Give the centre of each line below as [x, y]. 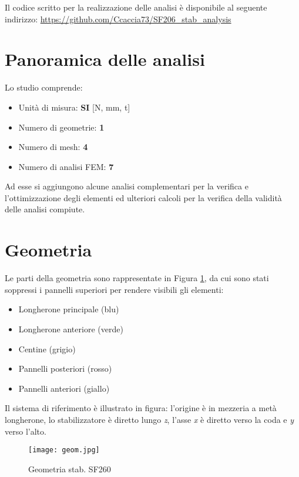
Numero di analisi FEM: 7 [66, 166]
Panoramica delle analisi [105, 59]
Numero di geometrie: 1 [61, 127]
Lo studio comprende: [44, 87]
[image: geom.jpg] [64, 450]
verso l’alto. [26, 431]
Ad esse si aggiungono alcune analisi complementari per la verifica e [127, 186]
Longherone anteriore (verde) [71, 328]
